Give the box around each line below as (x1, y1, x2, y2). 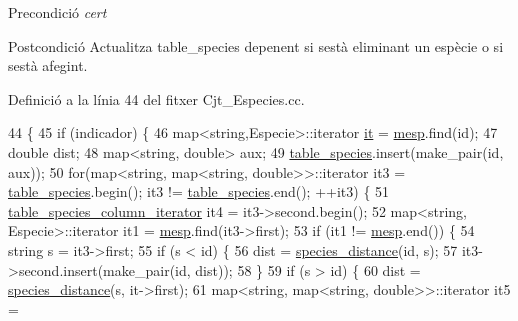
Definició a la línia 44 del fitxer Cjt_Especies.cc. (8, 88, 305, 109)
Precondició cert (8, 2, 107, 22)
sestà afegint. (8, 55, 88, 76)
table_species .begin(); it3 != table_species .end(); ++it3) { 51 (8, 181, 390, 202)
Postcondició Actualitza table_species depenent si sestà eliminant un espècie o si (8, 35, 504, 56)
